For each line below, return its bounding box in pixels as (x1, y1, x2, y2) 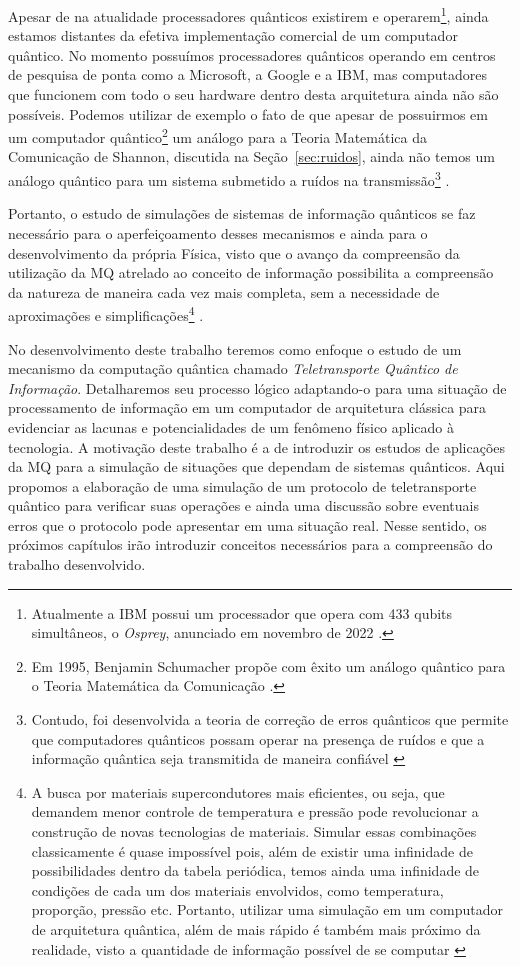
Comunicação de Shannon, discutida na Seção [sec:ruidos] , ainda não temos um (8, 146, 495, 167)
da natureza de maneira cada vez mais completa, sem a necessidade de (8, 281, 440, 302)
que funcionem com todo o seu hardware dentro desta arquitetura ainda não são (8, 84, 499, 105)
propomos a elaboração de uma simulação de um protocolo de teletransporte (8, 475, 477, 496)
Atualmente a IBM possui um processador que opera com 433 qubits (31, 602, 453, 623)
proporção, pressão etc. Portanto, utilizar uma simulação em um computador (31, 899, 504, 920)
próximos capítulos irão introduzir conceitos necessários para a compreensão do (8, 534, 493, 555)
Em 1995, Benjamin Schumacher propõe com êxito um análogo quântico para (31, 655, 506, 676)
